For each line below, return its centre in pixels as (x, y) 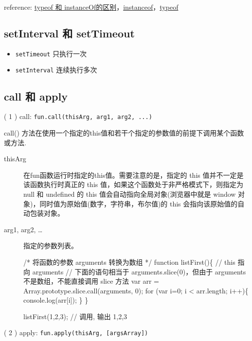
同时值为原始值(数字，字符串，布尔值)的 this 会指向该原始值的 (139, 203)
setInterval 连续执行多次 (56, 70)
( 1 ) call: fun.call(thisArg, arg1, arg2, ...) (78, 116)
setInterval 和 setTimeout (69, 33)
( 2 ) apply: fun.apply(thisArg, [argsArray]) (76, 332)
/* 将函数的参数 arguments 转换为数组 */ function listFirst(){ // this (129, 262)
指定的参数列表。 (51, 246)
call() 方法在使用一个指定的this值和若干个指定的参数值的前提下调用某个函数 (124, 132)
